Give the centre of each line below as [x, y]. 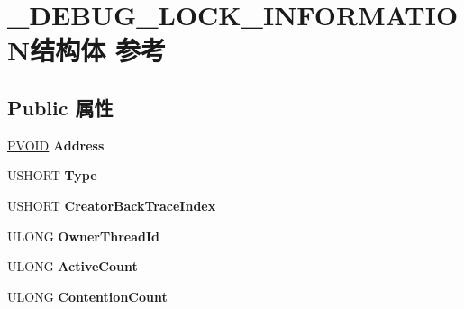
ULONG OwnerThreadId [83, 236]
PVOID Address [56, 145]
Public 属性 [60, 107]
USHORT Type [52, 175]
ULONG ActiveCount [73, 266]
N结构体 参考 [86, 50]
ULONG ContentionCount [87, 296]
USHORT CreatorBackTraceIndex [112, 205]
